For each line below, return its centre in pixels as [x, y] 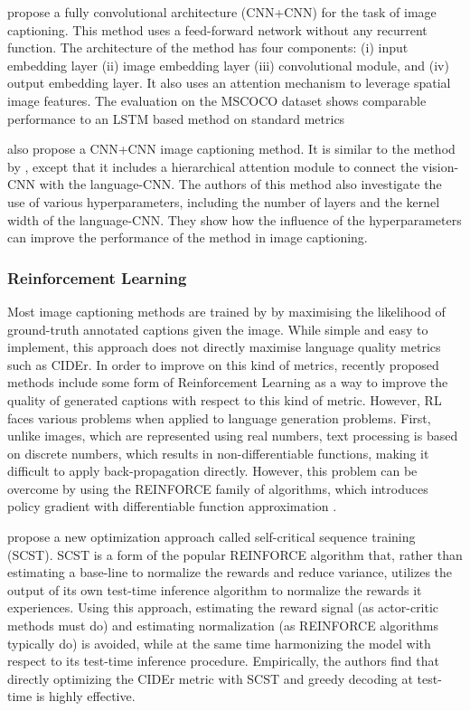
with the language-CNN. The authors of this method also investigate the [240, 184]
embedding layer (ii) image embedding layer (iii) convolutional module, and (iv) [228, 65]
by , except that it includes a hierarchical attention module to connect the [213, 166]
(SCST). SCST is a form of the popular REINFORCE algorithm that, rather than [235, 554]
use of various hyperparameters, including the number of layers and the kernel [224, 201]
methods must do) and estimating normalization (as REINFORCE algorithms [223, 626]
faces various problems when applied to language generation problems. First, [219, 417]
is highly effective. [85, 696]
